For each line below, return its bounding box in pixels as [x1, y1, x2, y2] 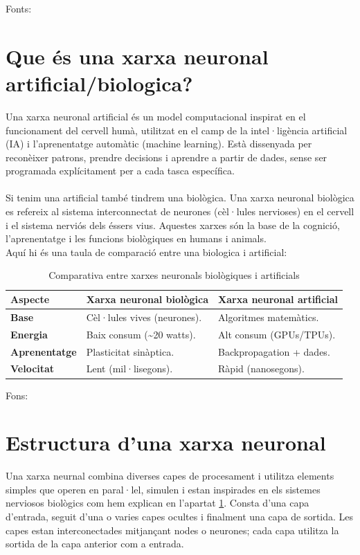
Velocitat [10, 361, 55, 376]
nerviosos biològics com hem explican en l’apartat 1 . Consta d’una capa [6, 495, 309, 510]
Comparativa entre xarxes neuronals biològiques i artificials [48, 268, 300, 282]
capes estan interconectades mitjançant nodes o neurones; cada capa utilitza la [6, 522, 339, 537]
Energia [10, 327, 48, 341]
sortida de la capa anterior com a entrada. [6, 536, 184, 551]
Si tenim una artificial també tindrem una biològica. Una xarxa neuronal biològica [6, 190, 354, 205]
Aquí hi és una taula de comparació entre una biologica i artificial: [6, 244, 287, 259]
